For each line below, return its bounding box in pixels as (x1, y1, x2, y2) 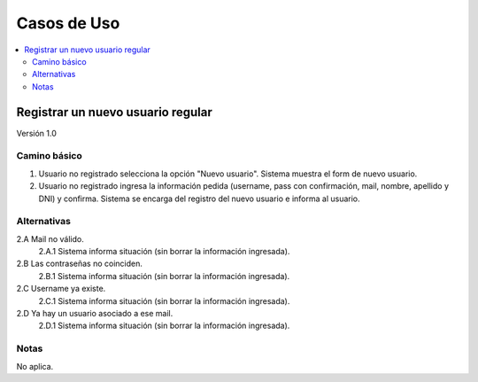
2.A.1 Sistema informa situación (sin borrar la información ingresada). (38, 246, 290, 257)
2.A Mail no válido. (16, 233, 84, 244)
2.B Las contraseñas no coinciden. (16, 258, 143, 269)
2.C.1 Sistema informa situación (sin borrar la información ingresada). (38, 295, 290, 306)
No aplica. (16, 361, 54, 371)
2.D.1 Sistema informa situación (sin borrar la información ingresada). (38, 320, 290, 331)
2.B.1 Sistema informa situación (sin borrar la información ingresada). (38, 270, 290, 281)
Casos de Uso (16, 13, 120, 33)
